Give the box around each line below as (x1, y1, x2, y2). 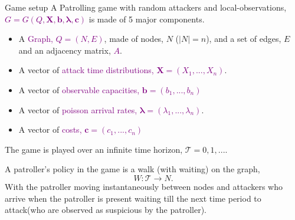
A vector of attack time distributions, (18, 64, 154, 76)
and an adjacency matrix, (18, 44, 111, 56)
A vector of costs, (18, 123, 82, 136)
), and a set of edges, (206, 32, 281, 45)
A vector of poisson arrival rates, (18, 103, 137, 116)
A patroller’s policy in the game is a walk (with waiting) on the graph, (5, 163, 260, 175)
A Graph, (18, 32, 53, 45)
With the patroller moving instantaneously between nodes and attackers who (5, 180, 283, 192)
